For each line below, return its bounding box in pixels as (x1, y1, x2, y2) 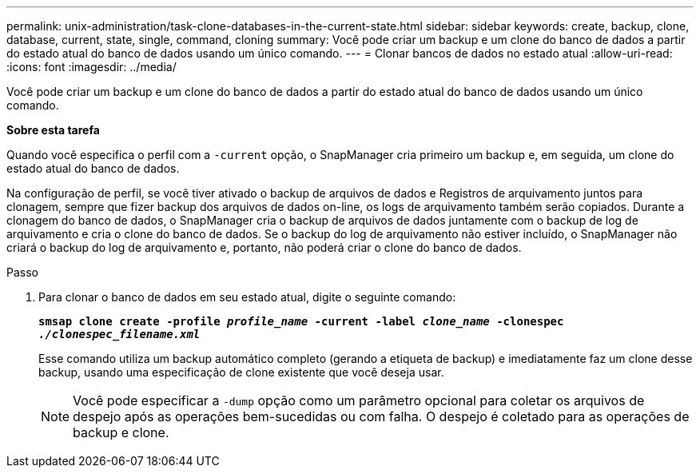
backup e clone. (73, 424, 169, 440)
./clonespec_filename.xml (38, 328, 201, 341)
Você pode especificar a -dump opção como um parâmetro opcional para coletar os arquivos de (73, 392, 645, 408)
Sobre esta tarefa (6, 123, 100, 137)
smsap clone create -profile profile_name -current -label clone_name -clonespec (38, 315, 564, 328)
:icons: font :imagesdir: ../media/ (6, 60, 177, 74)
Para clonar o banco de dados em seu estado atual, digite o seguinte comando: (38, 290, 456, 304)
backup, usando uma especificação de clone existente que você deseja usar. (38, 365, 444, 379)
